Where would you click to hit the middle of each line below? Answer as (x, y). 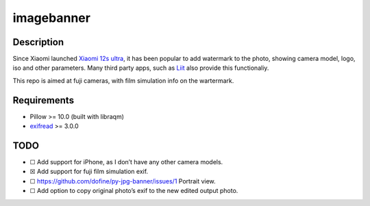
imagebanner (51, 18)
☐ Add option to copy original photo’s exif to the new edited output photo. (134, 191)
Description (38, 42)
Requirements (44, 100)
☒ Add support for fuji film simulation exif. (89, 172)
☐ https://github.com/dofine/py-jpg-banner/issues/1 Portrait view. (123, 181)
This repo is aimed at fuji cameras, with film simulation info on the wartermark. (123, 80)
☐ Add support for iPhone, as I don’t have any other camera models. (126, 162)
